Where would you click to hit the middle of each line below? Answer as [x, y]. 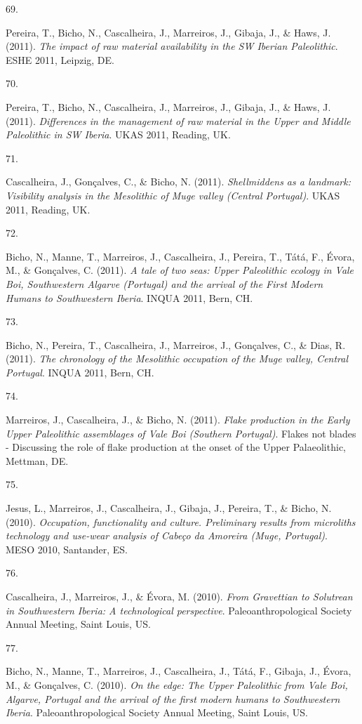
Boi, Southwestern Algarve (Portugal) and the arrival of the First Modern [165, 283]
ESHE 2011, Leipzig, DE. [60, 59]
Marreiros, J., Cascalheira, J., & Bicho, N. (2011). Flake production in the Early [178, 420]
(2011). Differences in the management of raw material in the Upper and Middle [178, 120]
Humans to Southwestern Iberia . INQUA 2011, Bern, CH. [129, 297]
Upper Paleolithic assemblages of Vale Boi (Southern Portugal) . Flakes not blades [181, 433]
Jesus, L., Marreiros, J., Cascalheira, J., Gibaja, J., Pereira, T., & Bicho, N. [169, 508]
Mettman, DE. [37, 460]
